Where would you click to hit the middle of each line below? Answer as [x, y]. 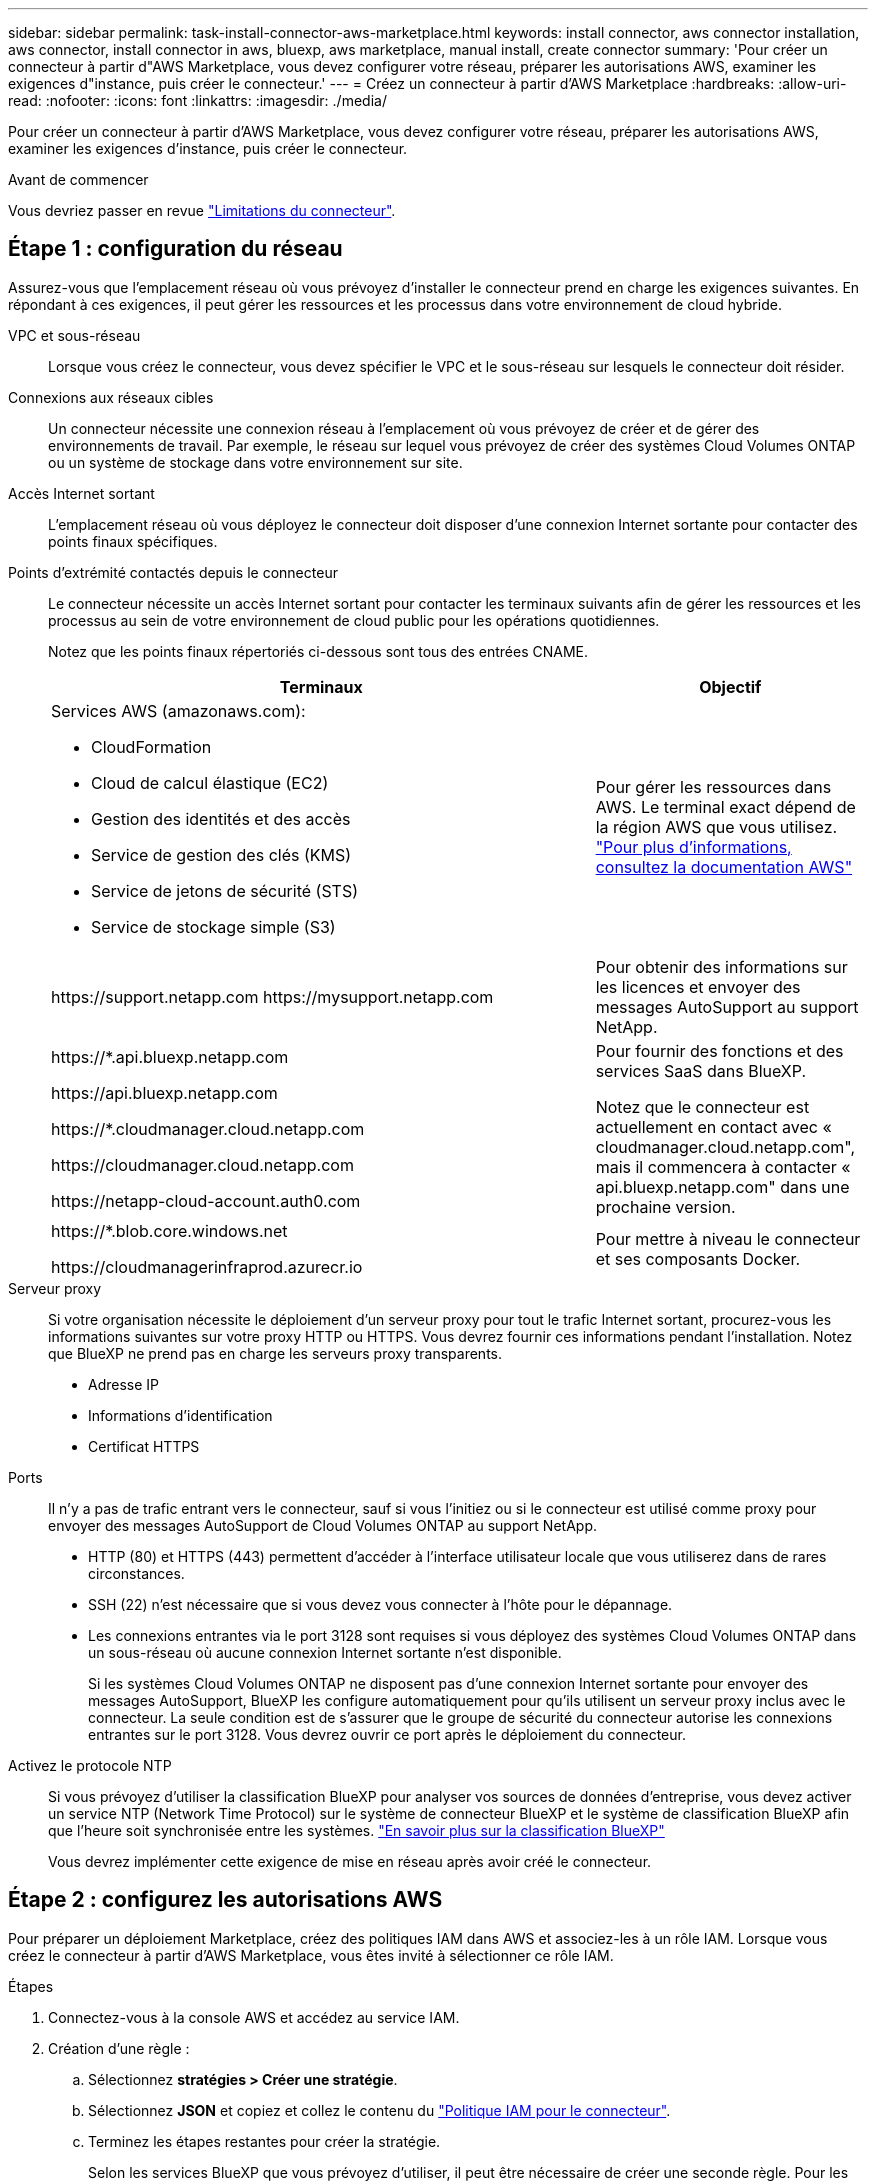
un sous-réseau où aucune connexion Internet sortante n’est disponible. [325, 1652]
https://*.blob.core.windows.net [169, 1230]
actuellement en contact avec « [713, 1126]
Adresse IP [124, 1384]
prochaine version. [665, 1206]
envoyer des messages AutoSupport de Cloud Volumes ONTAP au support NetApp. [322, 1525]
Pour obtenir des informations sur [721, 966]
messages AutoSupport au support [727, 1006]
